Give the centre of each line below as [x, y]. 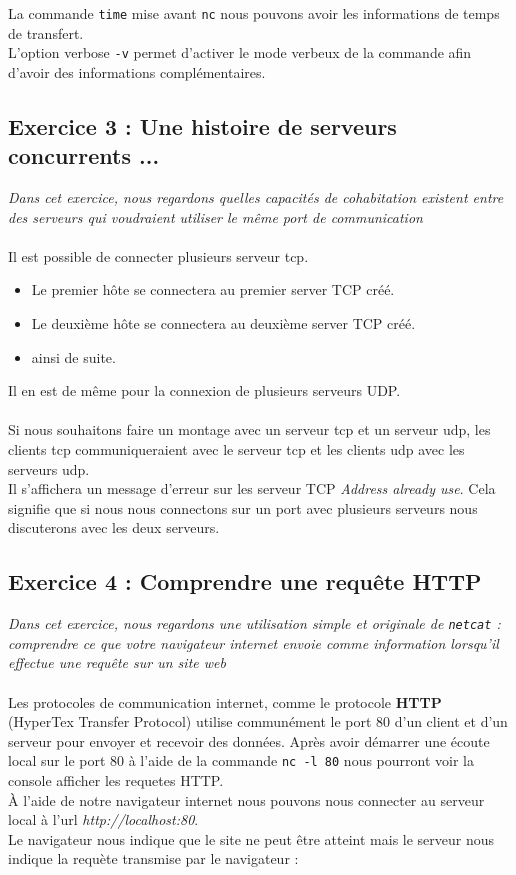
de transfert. [46, 32]
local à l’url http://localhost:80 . [103, 819]
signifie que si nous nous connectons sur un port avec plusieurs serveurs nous [243, 507]
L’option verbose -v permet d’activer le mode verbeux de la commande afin [240, 52]
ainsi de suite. [73, 356]
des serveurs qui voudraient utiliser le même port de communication [215, 216]
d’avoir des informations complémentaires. [137, 71]
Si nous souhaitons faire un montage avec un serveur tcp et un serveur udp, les [249, 429]
